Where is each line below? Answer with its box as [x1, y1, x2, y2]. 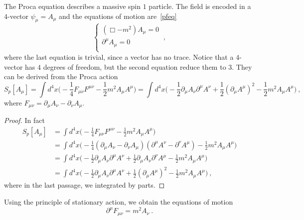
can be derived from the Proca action [4, 71, 118, 82]
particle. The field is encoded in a [149, 1, 251, 11]
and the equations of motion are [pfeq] [59, 10, 177, 21]
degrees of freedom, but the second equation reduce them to [43, 61, 226, 72]
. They [232, 61, 252, 72]
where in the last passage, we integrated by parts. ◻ [4, 180, 165, 190]
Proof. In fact [4, 115, 45, 125]
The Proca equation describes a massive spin [4, 1, 141, 11]
